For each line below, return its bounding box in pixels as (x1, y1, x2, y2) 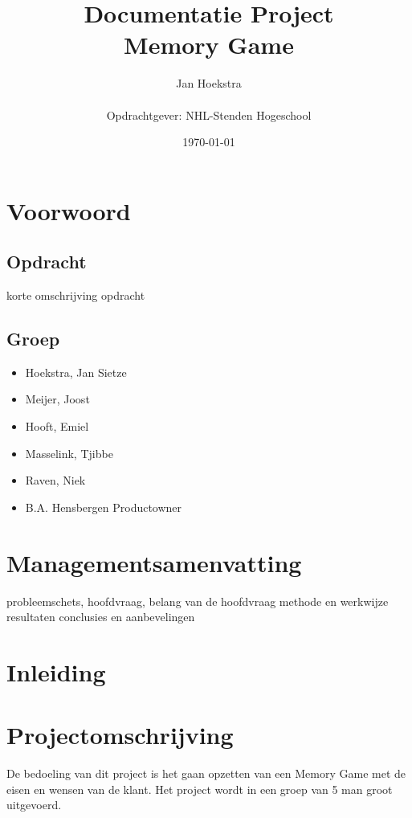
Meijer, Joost (25, 391, 90, 407)
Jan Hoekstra (176, 75, 242, 92)
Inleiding (6, 655, 106, 688)
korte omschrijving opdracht (6, 287, 145, 304)
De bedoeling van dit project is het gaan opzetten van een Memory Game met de (6, 765, 406, 782)
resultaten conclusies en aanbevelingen (6, 608, 195, 625)
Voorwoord (6, 194, 131, 227)
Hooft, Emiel (25, 418, 89, 435)
